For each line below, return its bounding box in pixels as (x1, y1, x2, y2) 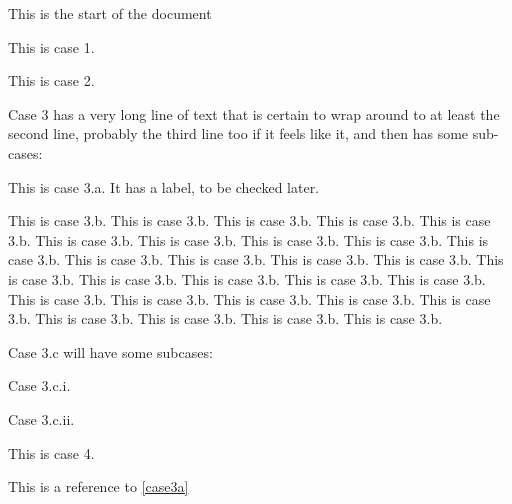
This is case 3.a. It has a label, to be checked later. (8, 176, 320, 197)
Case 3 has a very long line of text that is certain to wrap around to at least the (8, 103, 500, 124)
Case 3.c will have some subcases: (8, 341, 213, 362)
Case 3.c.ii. (8, 408, 75, 429)
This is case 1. (8, 36, 95, 57)
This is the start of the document (8, 3, 212, 23)
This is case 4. (8, 442, 95, 463)
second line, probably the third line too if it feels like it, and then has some (8, 123, 469, 144)
